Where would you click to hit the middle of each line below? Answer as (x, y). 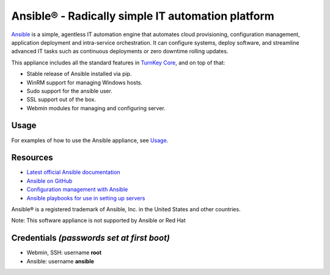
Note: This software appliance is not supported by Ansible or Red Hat (98, 220)
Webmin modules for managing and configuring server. (96, 108)
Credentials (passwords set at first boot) (91, 238)
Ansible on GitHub (50, 181)
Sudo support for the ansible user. (69, 91)
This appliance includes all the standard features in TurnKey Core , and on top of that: (118, 62)
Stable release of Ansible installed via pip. (79, 74)
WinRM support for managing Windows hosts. (85, 82)
